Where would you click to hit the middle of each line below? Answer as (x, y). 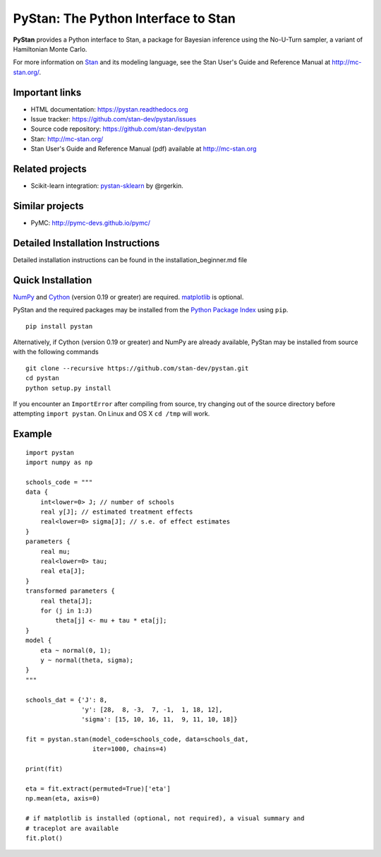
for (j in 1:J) (66, 610)
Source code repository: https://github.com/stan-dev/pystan (119, 129)
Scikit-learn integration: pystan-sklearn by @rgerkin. (107, 186)
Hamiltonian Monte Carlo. (50, 49)
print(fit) (44, 769)
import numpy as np (59, 462)
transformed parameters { (71, 591)
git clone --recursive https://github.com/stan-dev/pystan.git (137, 368)
